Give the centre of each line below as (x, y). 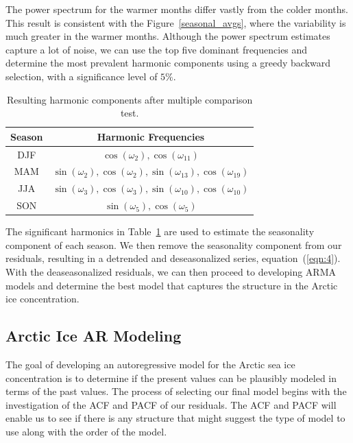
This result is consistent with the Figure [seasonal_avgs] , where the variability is (176, 22)
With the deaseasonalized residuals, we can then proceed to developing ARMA (171, 272)
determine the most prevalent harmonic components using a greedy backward (168, 63)
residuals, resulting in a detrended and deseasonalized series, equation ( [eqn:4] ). (173, 258)
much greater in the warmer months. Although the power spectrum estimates (168, 36)
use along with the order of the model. (86, 431)
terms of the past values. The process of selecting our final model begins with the (176, 391)
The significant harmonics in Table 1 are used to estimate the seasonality (160, 231)
